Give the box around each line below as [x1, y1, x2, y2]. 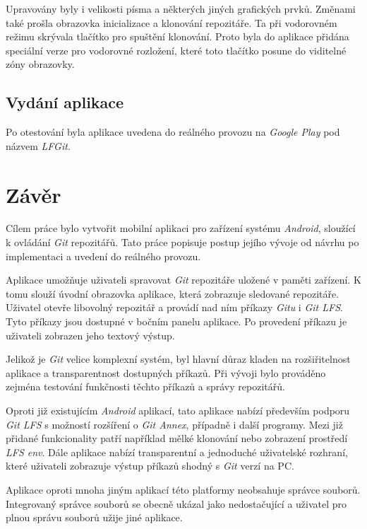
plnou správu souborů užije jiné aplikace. [6, 510, 183, 525]
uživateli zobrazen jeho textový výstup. [6, 327, 175, 342]
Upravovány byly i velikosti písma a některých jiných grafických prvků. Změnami [6, 1, 356, 16]
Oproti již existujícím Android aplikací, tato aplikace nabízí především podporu [6, 403, 350, 418]
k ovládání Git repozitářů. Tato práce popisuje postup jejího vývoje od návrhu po [6, 235, 359, 250]
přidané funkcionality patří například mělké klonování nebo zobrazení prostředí [6, 431, 348, 446]
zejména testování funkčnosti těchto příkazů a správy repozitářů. [6, 379, 285, 394]
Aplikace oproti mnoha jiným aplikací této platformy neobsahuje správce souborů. [6, 482, 361, 496]
